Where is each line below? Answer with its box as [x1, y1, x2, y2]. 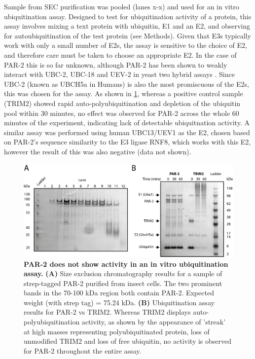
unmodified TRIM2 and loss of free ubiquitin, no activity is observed [24, 336, 232, 346]
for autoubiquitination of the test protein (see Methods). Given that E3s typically [4, 30, 251, 40]
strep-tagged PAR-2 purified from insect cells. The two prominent [24, 278, 222, 288]
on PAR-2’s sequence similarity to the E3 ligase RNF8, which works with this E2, [4, 137, 251, 147]
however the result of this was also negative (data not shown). [4, 146, 191, 156]
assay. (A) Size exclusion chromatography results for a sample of [24, 268, 222, 279]
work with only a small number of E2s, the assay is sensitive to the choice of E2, [4, 40, 247, 50]
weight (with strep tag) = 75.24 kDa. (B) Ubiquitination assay [24, 297, 215, 307]
